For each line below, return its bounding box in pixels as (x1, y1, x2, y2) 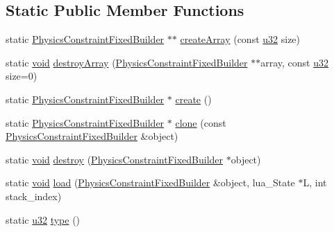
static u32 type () (6, 212, 81, 226)
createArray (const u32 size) (180, 32, 301, 46)
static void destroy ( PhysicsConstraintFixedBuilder (6, 152, 224, 166)
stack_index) (6, 188, 62, 203)
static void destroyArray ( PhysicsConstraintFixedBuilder (6, 55, 248, 69)
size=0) (6, 69, 37, 83)
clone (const (175, 115, 226, 130)
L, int (303, 175, 327, 190)
